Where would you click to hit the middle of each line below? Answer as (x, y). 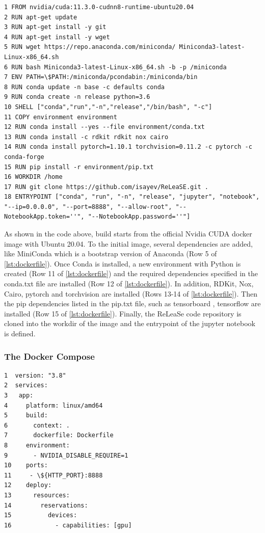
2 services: (26, 385)
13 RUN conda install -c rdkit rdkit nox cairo (86, 137)
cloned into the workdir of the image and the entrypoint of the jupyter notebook (130, 323)
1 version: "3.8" (35, 375)
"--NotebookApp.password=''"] (139, 217)
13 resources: (37, 495)
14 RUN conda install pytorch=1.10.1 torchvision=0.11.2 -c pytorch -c (128, 147)
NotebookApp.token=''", (44, 217)
